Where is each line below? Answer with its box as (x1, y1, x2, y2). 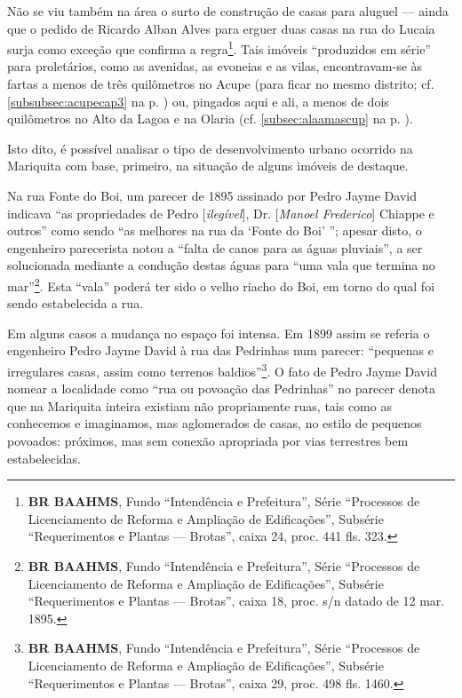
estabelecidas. (7, 448, 81, 467)
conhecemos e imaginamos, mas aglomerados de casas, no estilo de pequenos (7, 414, 422, 432)
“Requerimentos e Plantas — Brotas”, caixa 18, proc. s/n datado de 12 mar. (28, 591, 445, 610)
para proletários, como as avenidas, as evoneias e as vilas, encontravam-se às (7, 57, 423, 75)
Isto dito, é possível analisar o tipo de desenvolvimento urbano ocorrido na (7, 139, 413, 157)
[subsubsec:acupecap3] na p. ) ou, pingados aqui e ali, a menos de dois (7, 91, 389, 110)
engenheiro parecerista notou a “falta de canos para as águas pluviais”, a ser (7, 238, 423, 257)
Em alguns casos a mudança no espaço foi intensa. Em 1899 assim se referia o (7, 323, 430, 342)
